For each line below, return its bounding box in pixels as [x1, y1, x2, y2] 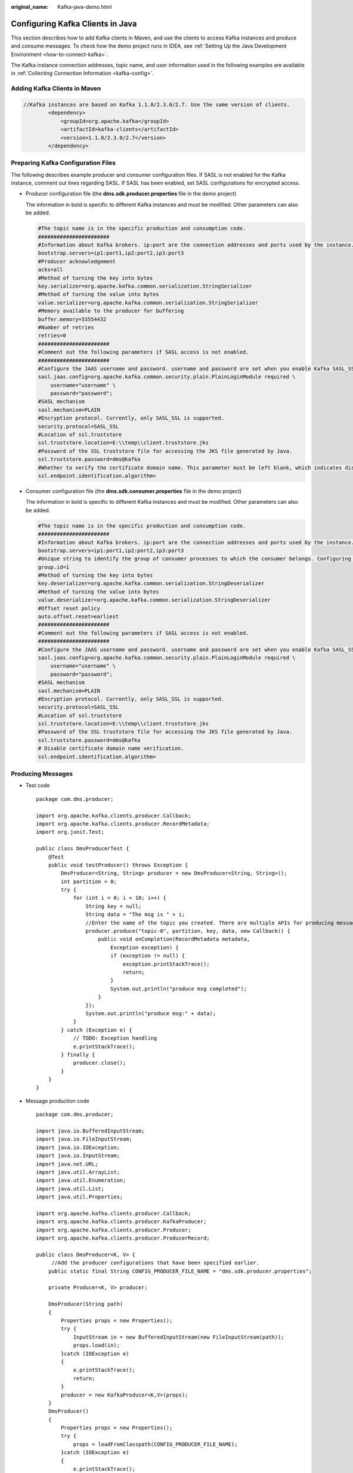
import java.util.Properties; [36, 1194, 124, 1200]
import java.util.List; [36, 1185, 105, 1192]
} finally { [61, 1051, 95, 1058]
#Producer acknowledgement [38, 258, 116, 265]
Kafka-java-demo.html [57, 4, 112, 10]
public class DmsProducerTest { [36, 846, 129, 852]
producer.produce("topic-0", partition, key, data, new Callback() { [85, 928, 291, 934]
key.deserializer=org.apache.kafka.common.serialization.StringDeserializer [38, 580, 265, 587]
